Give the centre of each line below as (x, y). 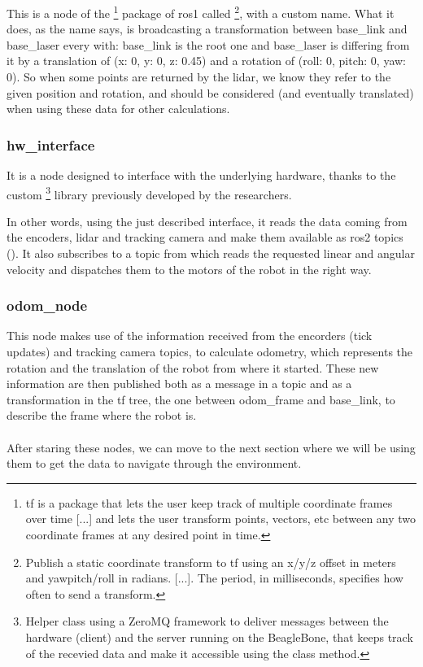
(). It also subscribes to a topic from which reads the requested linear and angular (211, 253)
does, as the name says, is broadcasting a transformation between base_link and (207, 29)
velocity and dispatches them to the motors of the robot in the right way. (189, 269)
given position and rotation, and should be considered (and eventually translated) (210, 92)
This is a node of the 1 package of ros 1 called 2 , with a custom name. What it (201, 12)
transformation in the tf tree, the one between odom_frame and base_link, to (201, 399)
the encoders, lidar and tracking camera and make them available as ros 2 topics (205, 237)
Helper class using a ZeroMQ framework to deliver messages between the (207, 621)
